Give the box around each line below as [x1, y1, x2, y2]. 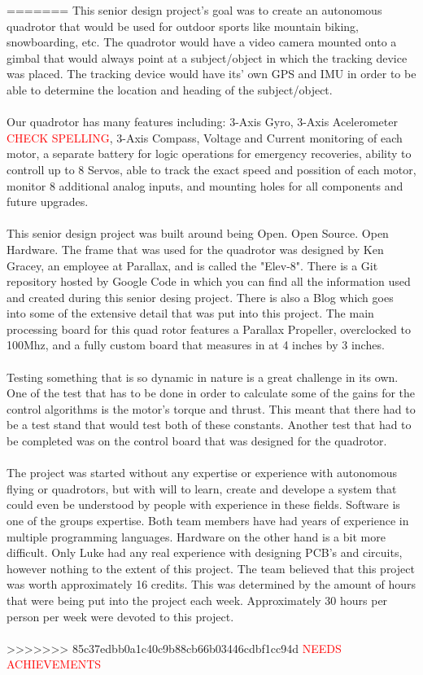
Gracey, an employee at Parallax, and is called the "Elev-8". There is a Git [7, 256, 378, 274]
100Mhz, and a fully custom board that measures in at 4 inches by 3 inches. [7, 336, 385, 353]
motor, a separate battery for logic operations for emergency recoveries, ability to [7, 145, 412, 162]
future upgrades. [7, 193, 89, 210]
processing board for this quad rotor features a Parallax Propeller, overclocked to [7, 320, 411, 337]
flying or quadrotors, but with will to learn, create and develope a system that [7, 480, 397, 497]
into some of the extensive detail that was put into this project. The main [7, 305, 374, 322]
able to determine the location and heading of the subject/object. [7, 81, 333, 98]
